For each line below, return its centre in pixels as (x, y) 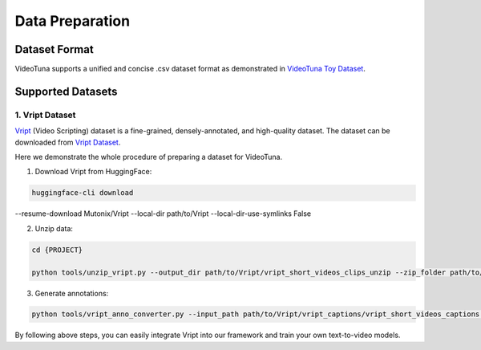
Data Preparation (73, 21)
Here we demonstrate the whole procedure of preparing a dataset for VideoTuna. (149, 157)
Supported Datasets (66, 91)
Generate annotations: (72, 293)
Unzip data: (54, 228)
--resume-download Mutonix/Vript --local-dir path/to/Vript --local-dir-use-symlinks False (163, 214)
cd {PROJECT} (57, 250)
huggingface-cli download (83, 193)
